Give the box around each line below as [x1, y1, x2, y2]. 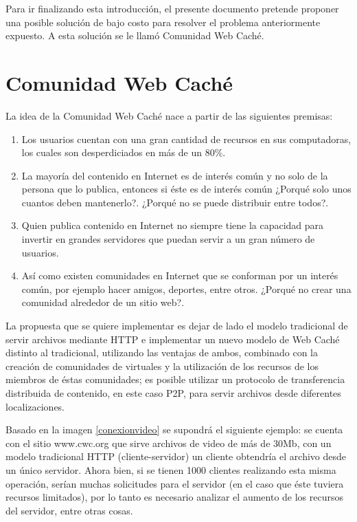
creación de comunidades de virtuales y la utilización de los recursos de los [5, 358, 319, 373]
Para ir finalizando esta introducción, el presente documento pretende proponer [5, 1, 339, 15]
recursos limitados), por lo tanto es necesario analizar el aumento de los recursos [5, 490, 343, 504]
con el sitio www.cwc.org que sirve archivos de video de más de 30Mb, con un [5, 435, 332, 450]
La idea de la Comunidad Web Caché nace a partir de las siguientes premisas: [5, 108, 333, 122]
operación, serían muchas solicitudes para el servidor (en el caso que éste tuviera [5, 476, 344, 490]
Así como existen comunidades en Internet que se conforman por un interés [21, 268, 338, 283]
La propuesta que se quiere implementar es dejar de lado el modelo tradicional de [5, 318, 348, 333]
